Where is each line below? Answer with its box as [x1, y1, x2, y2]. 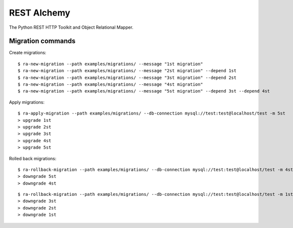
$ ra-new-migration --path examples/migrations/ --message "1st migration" [18, 61, 203, 67]
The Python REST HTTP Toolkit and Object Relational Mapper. [9, 24, 134, 30]
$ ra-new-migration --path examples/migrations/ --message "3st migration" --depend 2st [18, 75, 237, 80]
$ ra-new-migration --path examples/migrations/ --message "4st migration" [18, 82, 203, 87]
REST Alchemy [9, 7, 70, 18]
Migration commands [9, 37, 76, 45]
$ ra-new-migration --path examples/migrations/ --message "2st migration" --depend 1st [18, 68, 237, 74]
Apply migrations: [9, 99, 45, 105]
